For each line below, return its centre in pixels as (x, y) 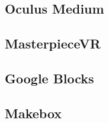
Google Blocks (49, 78)
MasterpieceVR (53, 43)
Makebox (33, 113)
